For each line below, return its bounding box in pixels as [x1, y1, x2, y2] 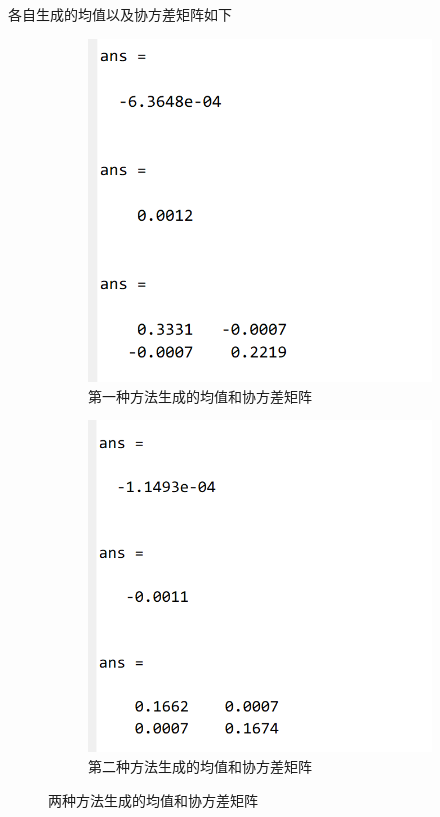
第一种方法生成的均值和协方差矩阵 [88, 385, 312, 406]
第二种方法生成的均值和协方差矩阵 [88, 755, 312, 776]
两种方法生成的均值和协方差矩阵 [48, 789, 258, 810]
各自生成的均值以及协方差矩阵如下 [8, 4, 232, 24]
